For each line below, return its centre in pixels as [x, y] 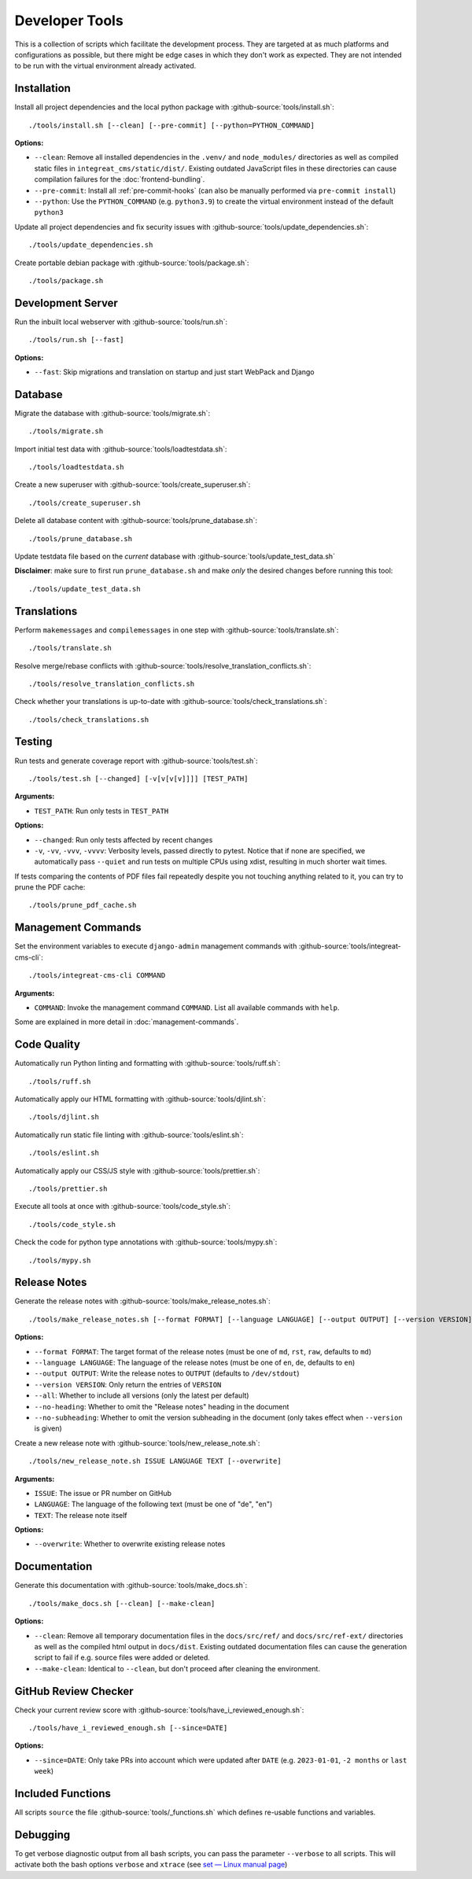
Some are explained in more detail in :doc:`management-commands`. [127, 1022]
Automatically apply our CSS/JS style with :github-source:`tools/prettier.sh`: [137, 1170]
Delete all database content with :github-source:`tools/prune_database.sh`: [136, 521]
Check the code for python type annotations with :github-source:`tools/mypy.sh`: [146, 1242]
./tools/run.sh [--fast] [76, 340]
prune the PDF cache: [50, 887]
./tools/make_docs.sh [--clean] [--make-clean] [122, 1603]
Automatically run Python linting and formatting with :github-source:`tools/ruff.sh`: [147, 1063]
